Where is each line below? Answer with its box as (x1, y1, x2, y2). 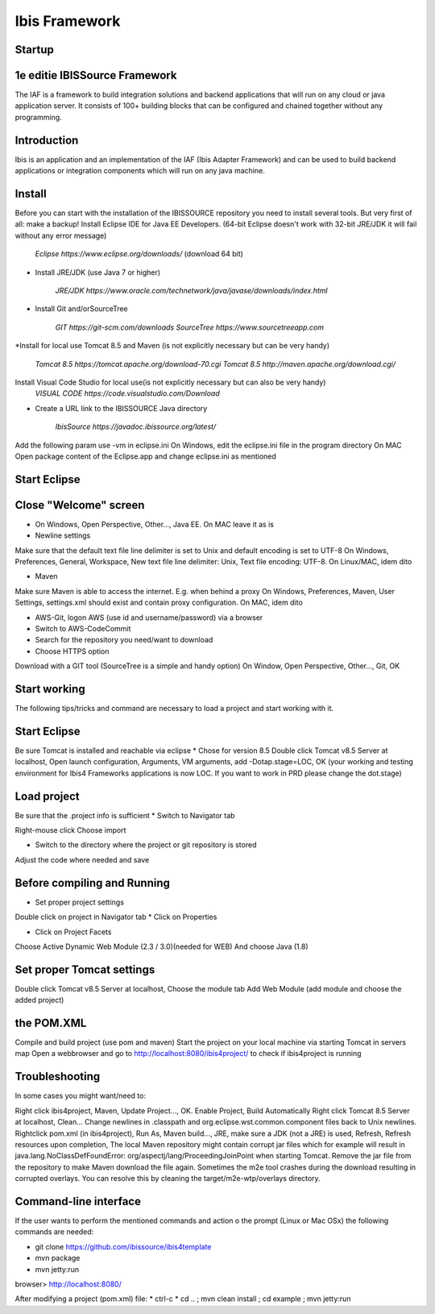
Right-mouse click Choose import (14, 825, 126, 835)
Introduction (14, 133, 79, 147)
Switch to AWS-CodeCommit (35, 623, 131, 633)
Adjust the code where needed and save (14, 855, 150, 864)
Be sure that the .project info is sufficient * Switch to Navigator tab (14, 810, 235, 820)
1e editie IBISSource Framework (14, 69, 177, 82)
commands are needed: (14, 1227, 94, 1237)
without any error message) (14, 231, 107, 240)
